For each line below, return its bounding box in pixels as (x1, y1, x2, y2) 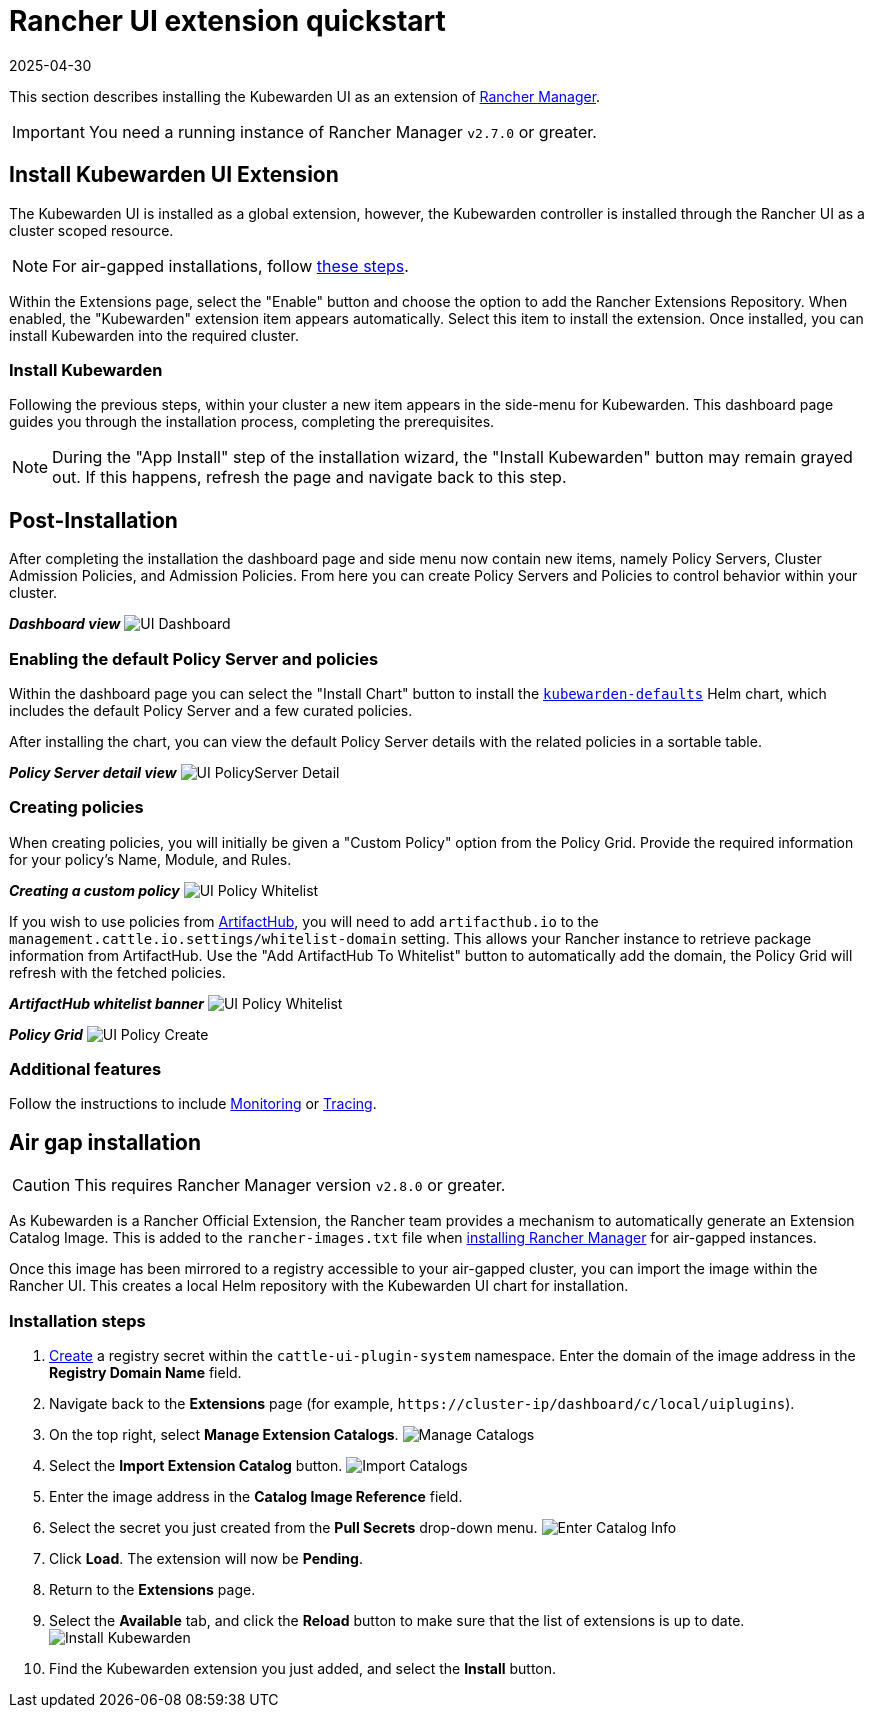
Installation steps (9, 1310, 146, 1331)
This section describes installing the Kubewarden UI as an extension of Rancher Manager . (9, 87, 601, 105)
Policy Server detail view (9, 763, 177, 781)
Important (12, 121, 85, 142)
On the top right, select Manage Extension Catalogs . (49, 1426, 399, 1444)
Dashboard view (9, 615, 121, 633)
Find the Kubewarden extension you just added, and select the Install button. (49, 1660, 557, 1678)
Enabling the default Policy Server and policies (9, 648, 379, 669)
